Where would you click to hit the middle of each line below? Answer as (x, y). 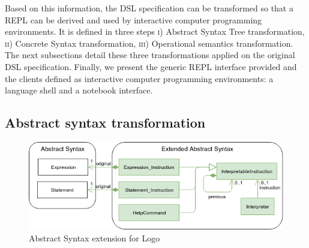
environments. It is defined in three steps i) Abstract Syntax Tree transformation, (155, 31)
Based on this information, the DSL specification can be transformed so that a (149, 8)
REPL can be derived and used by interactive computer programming (133, 19)
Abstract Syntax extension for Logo (94, 238)
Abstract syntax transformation (105, 123)
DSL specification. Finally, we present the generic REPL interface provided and (151, 66)
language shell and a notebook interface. (79, 90)
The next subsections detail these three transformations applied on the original (150, 55)
